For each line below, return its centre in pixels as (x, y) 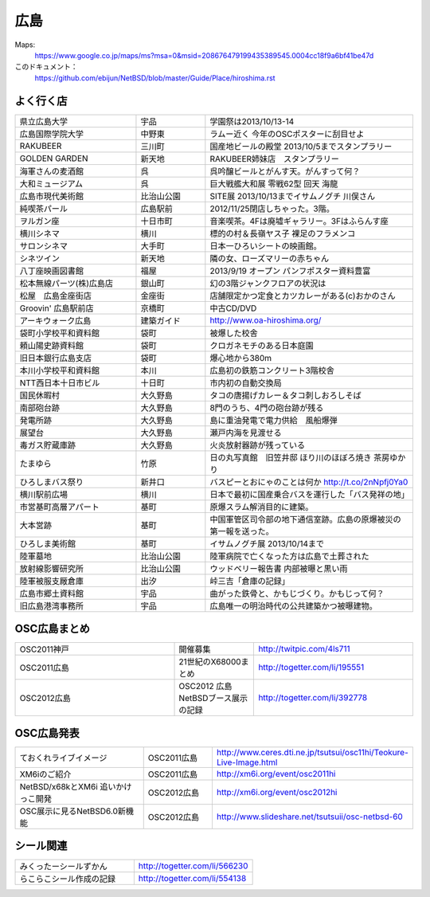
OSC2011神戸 (44, 649)
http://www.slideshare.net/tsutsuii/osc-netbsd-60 (310, 817)
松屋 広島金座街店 (55, 296)
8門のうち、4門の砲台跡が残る (267, 408)
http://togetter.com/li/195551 (311, 668)
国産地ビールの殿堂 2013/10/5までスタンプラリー (301, 146)
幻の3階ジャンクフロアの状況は (268, 283)
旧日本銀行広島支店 (55, 358)
